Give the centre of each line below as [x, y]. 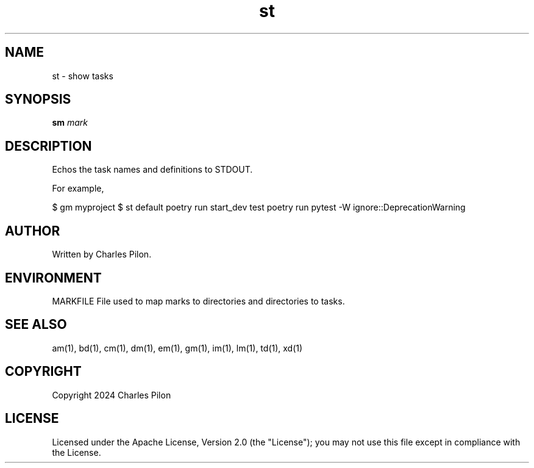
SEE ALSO [36, 325]
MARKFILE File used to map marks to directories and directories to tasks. [198, 301]
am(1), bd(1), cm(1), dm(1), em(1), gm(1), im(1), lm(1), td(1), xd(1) [177, 348]
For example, [78, 189]
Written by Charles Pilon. [102, 254]
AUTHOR [33, 231]
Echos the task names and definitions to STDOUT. [152, 170]
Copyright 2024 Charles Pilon [112, 395]
